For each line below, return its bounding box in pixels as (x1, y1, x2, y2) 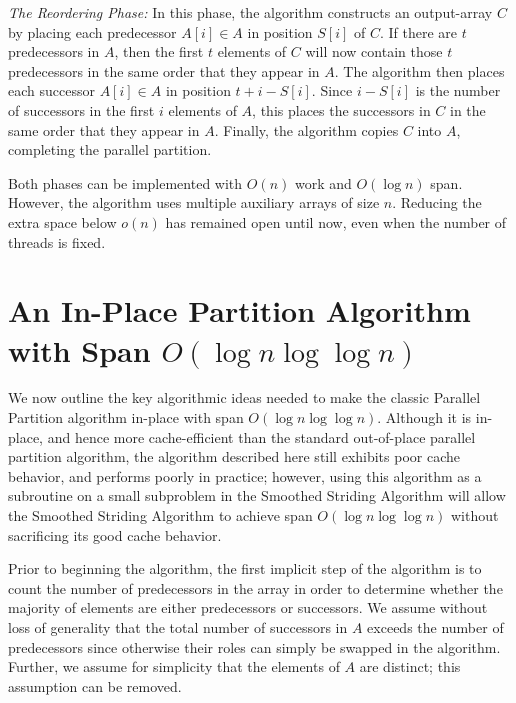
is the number (415, 80, 501, 101)
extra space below (8, 211, 117, 232)
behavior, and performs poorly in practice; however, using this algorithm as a (8, 465, 482, 486)
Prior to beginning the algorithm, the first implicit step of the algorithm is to (8, 558, 482, 579)
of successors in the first (8, 99, 155, 120)
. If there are (379, 21, 458, 42)
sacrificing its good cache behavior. (8, 524, 222, 545)
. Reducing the (392, 192, 482, 213)
